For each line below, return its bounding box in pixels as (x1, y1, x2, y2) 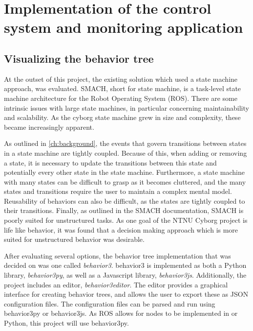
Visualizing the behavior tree (4, 50, 154, 66)
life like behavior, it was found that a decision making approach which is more (4, 224, 238, 235)
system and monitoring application (4, 17, 243, 37)
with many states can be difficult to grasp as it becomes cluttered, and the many (4, 176, 246, 187)
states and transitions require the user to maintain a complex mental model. (4, 186, 232, 196)
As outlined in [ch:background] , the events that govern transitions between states (4, 138, 247, 148)
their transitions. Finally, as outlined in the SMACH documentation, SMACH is (4, 205, 244, 215)
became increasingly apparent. (4, 121, 94, 132)
